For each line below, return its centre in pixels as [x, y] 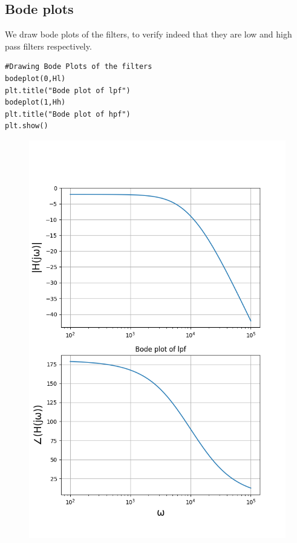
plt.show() [27, 126]
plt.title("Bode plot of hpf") [68, 114]
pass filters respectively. [48, 46]
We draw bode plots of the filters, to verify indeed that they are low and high [148, 34]
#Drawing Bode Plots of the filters [79, 67]
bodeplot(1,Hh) [35, 102]
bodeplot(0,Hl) [35, 78]
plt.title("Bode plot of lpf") [68, 90]
